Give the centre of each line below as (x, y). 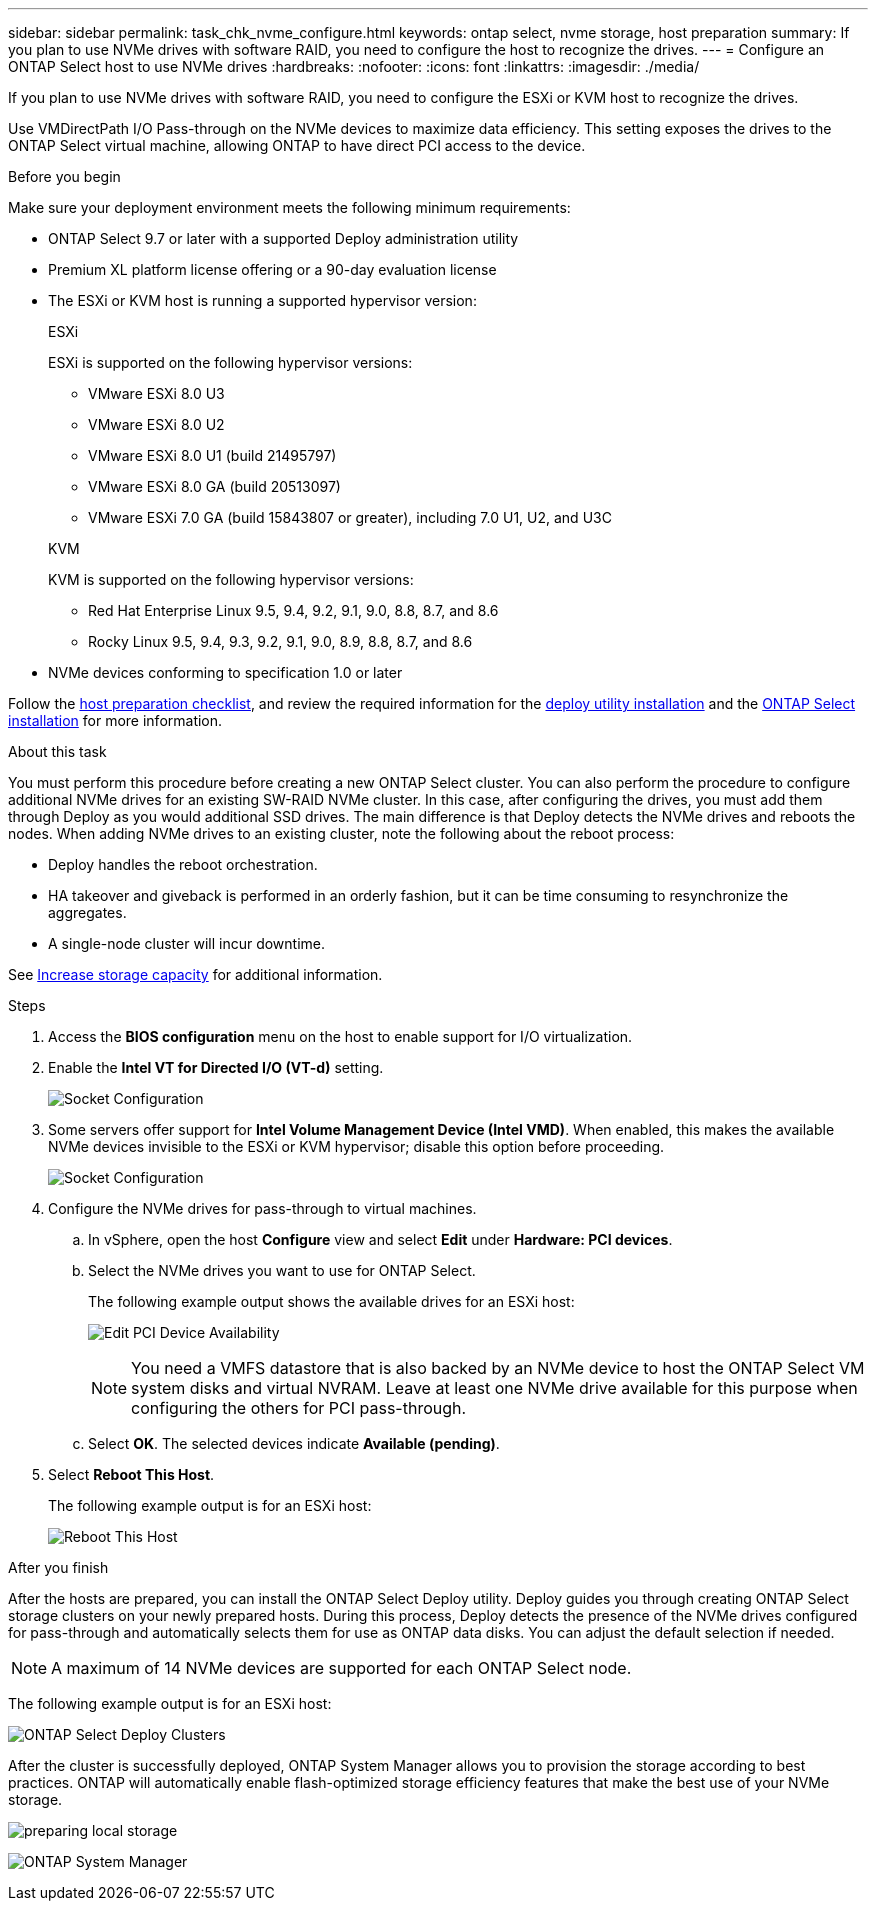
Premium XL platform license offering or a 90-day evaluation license (272, 269)
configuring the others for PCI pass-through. (299, 1408)
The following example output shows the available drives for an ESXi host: (331, 1301)
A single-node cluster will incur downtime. (187, 943)
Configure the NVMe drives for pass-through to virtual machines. (262, 1208)
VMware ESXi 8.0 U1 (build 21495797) (212, 455)
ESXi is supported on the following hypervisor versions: (230, 362)
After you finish (58, 1567)
